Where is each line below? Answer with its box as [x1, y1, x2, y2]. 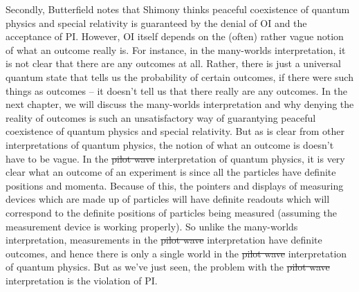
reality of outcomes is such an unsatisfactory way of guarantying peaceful [6, 110, 316, 125]
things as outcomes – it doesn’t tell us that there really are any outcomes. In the [6, 83, 348, 98]
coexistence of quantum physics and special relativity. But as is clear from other [6, 124, 345, 138]
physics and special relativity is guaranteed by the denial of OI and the [6, 15, 307, 30]
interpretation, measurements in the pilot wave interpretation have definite [6, 232, 322, 247]
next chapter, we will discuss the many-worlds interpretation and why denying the [6, 97, 354, 111]
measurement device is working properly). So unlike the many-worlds [6, 219, 298, 233]
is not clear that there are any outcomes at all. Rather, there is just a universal [6, 56, 341, 71]
